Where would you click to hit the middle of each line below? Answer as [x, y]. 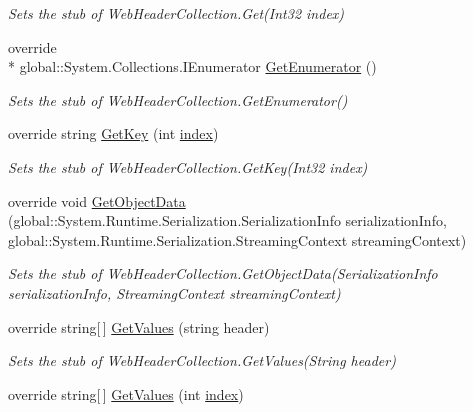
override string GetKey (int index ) [113, 133]
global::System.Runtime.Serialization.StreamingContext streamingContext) [237, 239]
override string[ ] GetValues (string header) [139, 326]
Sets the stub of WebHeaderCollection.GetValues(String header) [202, 360]
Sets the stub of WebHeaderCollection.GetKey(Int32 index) [188, 166]
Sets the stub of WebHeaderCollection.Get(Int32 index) [176, 13]
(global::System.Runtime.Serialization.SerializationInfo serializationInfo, [227, 220]
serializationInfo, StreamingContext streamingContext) [174, 292]
